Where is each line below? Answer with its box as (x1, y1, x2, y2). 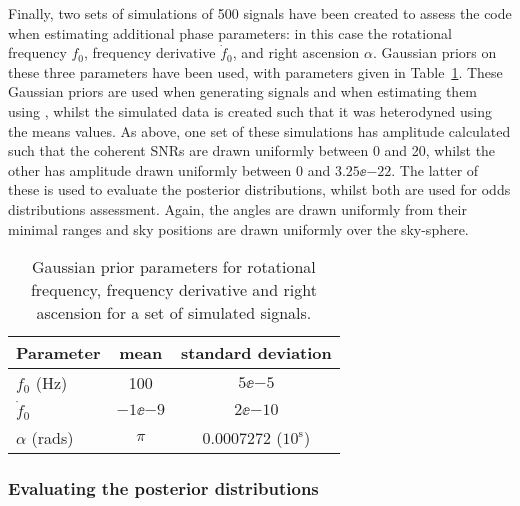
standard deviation (180, 341, 332, 365)
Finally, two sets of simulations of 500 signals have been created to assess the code (8, 3, 512, 23)
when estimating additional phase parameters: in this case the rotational (8, 22, 452, 43)
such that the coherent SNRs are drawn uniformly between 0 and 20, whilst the (8, 140, 496, 161)
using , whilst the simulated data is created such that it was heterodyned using (8, 100, 492, 121)
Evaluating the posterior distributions (8, 475, 319, 500)
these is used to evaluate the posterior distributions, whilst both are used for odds (8, 179, 511, 200)
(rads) (31, 425, 74, 449)
